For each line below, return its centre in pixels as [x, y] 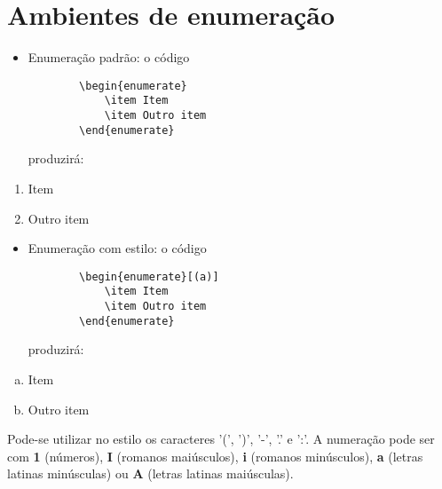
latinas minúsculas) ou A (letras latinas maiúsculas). [150, 473]
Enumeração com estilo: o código [117, 248]
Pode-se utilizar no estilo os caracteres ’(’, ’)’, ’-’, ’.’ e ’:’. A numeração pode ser [221, 439]
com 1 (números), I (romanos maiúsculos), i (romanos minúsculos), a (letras [215, 456]
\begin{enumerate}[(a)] [149, 276]
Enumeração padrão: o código [109, 57]
